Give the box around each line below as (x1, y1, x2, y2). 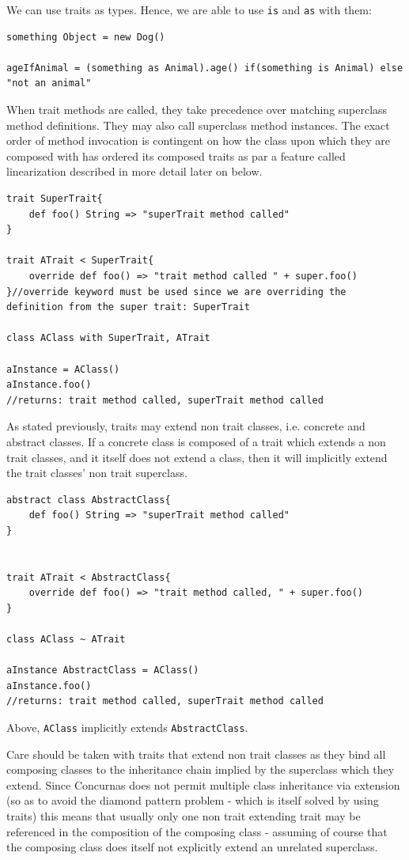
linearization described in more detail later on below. (6, 163, 263, 180)
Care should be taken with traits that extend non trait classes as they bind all (6, 745, 386, 762)
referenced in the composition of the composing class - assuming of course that (6, 823, 388, 839)
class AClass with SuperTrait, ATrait (6, 332, 210, 344)
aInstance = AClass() (6, 363, 120, 375)
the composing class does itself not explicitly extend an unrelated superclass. (6, 839, 378, 855)
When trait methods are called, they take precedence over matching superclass (6, 101, 388, 118)
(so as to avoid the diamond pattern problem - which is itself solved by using (6, 792, 379, 809)
